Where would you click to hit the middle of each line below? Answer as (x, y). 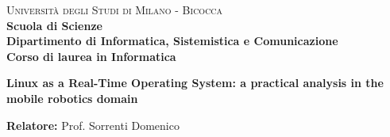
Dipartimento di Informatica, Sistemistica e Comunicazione (172, 41)
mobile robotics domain (72, 98)
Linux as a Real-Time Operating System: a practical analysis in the (195, 83)
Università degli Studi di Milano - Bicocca (115, 10)
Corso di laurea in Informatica (91, 56)
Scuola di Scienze (54, 25)
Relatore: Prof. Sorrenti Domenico (93, 125)
